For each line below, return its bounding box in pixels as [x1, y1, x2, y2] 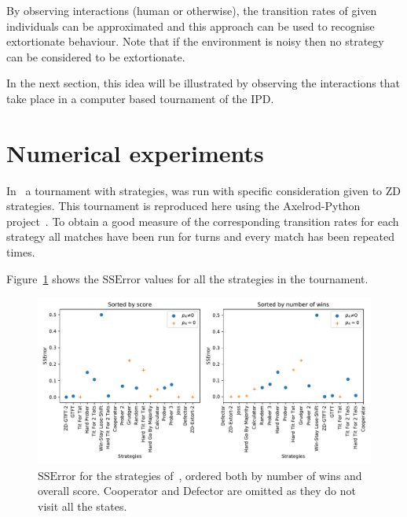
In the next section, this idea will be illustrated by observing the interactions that [6, 75, 401, 91]
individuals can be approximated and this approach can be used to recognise [6, 17, 375, 34]
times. [6, 244, 35, 260]
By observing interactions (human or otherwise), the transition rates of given [6, 2, 377, 18]
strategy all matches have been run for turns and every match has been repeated [6, 228, 395, 245]
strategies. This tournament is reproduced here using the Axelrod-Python [6, 198, 361, 214]
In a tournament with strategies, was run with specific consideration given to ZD [6, 182, 401, 198]
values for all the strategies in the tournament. [144, 270, 368, 286]
